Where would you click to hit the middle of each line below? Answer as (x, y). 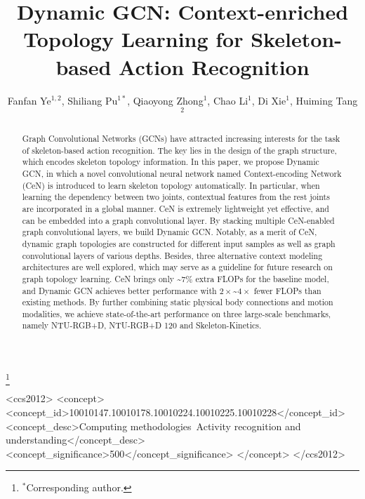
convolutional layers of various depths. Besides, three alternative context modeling (172, 255)
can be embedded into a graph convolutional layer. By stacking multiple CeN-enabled (178, 220)
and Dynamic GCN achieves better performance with (119, 290)
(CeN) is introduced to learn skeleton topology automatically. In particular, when (171, 185)
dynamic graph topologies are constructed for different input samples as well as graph (179, 243)
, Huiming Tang (324, 100)
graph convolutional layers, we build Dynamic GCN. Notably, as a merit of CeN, (170, 232)
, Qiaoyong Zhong (165, 100)
